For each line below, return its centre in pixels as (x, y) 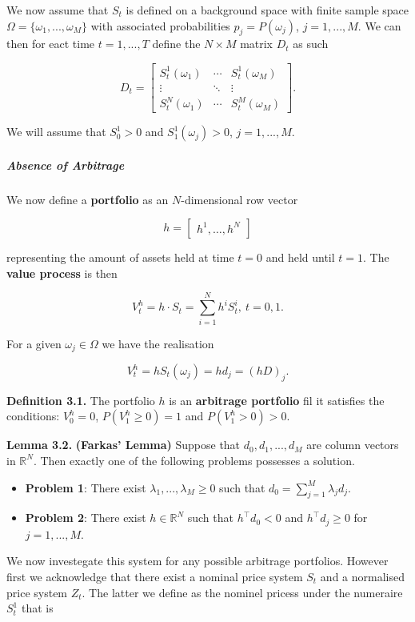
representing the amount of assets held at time (120, 257)
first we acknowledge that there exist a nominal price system (155, 577)
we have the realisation (158, 343)
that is (37, 608)
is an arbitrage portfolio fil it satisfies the (277, 400)
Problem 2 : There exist (86, 518)
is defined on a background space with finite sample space (267, 10)
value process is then (62, 273)
